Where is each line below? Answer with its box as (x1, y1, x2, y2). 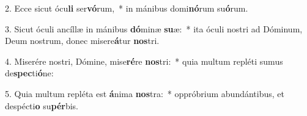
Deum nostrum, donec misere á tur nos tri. (5, 34, 160, 47)
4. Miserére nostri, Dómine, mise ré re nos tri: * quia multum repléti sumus (5, 54, 283, 67)
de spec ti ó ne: (5, 67, 54, 79)
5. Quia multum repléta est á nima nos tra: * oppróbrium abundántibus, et (5, 87, 284, 100)
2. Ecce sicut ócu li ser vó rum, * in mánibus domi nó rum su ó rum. (5, 2, 248, 14)
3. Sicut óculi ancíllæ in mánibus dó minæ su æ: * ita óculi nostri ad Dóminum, (5, 22, 303, 35)
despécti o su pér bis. (5, 99, 79, 112)
